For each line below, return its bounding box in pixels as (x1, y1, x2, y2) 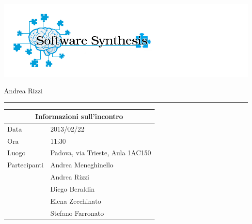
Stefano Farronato (50, 208, 104, 218)
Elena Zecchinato (50, 195, 101, 206)
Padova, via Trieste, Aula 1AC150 (50, 148, 151, 158)
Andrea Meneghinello (50, 160, 113, 170)
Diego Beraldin (50, 183, 95, 194)
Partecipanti (7, 160, 44, 170)
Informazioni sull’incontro (35, 111, 123, 121)
